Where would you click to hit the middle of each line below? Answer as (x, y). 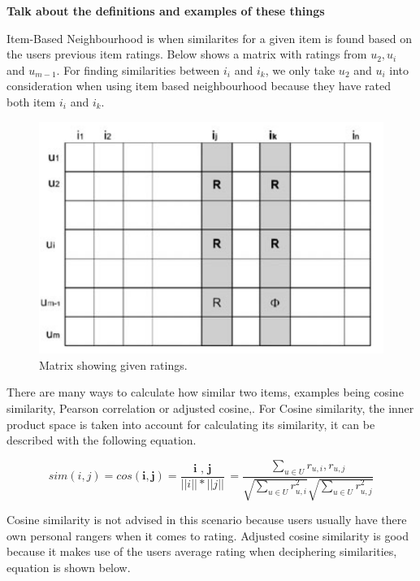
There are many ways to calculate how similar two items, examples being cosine (205, 392)
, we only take (300, 69)
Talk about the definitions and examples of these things (166, 11)
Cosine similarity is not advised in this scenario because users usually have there (207, 520)
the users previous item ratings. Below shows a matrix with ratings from (187, 54)
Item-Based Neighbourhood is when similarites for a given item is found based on (209, 38)
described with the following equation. (102, 440)
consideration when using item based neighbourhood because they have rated (199, 86)
